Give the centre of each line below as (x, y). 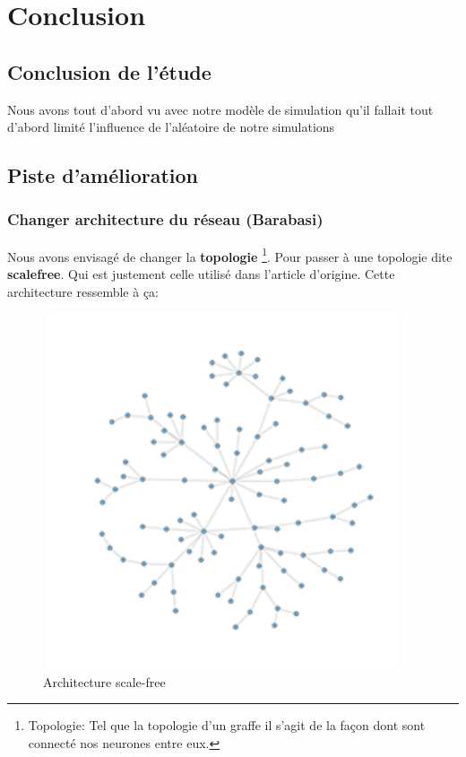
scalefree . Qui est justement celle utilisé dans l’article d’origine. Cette (201, 274)
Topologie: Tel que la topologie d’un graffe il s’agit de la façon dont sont (227, 725)
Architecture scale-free (104, 681)
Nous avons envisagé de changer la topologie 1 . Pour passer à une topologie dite (230, 255)
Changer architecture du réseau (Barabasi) (165, 219)
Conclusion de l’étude (109, 71)
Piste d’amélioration (103, 175)
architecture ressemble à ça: (83, 291)
